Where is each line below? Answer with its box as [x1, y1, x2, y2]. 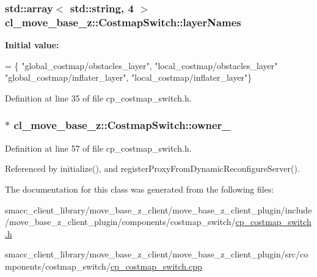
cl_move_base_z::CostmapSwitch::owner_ [13, 117, 231, 133]
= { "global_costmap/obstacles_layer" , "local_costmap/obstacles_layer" [5, 59, 278, 72]
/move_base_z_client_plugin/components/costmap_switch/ [5, 215, 236, 228]
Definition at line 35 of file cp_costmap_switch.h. [5, 91, 192, 104]
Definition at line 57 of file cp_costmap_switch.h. [5, 141, 192, 154]
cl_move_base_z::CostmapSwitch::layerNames [5, 14, 241, 29]
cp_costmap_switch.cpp [110, 259, 202, 272]
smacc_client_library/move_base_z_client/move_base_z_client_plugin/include [5, 203, 312, 216]
